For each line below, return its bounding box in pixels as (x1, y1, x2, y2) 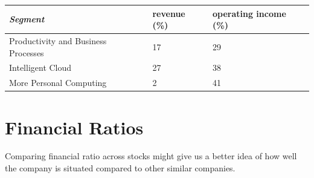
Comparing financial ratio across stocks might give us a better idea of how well (5, 150, 297, 162)
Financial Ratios (5, 114, 144, 139)
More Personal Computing (9, 76, 107, 89)
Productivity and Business (9, 34, 107, 47)
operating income (212, 7, 286, 19)
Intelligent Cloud (9, 61, 72, 74)
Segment (9, 13, 45, 25)
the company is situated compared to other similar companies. (5, 162, 235, 174)
